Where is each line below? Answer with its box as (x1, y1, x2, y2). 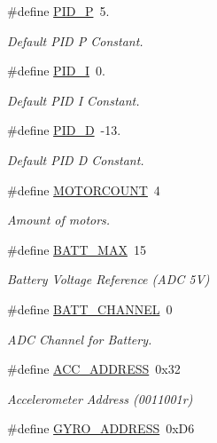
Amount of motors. (7, 210, 111, 229)
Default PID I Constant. (7, 91, 140, 109)
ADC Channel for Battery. (7, 329, 152, 348)
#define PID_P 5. (7, 2, 110, 20)
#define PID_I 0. (7, 61, 105, 80)
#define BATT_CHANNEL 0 (7, 299, 173, 318)
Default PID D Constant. (7, 150, 144, 169)
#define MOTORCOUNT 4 (7, 180, 160, 199)
